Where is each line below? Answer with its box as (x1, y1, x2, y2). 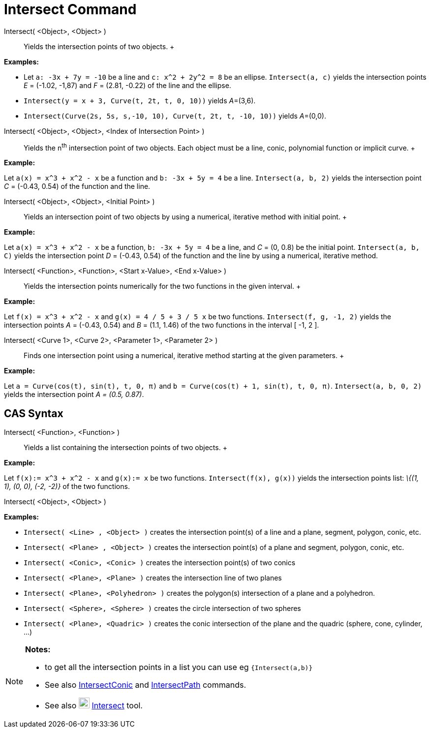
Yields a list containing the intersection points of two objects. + (24, 443, 227, 452)
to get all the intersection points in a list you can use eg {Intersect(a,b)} (45, 662, 313, 672)
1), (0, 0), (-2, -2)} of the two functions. (4, 482, 130, 491)
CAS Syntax (4, 407, 63, 420)
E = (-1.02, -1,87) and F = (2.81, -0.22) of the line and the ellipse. (24, 81, 231, 90)
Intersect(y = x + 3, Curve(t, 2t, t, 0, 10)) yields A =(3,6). (24, 96, 256, 105)
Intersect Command (4, 1, 137, 18)
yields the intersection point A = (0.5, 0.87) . (4, 390, 144, 399)
